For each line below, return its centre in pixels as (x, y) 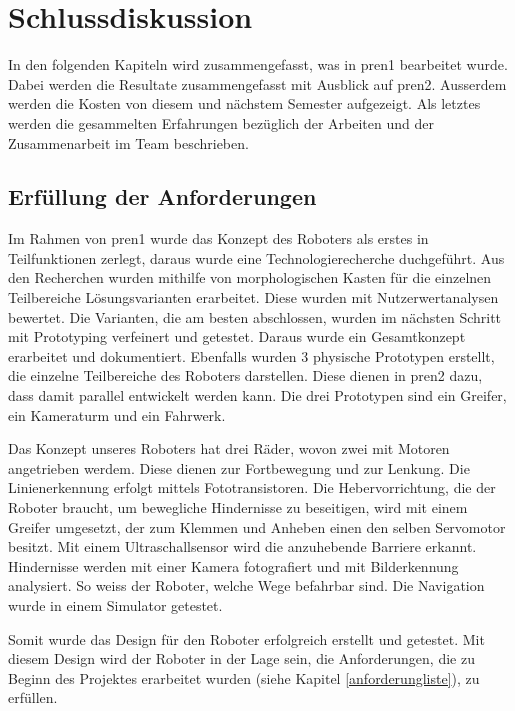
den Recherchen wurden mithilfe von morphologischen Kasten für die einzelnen (250, 277)
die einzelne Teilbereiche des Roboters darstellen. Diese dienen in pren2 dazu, (245, 375)
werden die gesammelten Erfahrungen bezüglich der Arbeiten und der (221, 122)
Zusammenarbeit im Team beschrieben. (128, 142)
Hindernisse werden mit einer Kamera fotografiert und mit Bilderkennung (233, 565)
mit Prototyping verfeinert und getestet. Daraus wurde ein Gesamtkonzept (237, 336)
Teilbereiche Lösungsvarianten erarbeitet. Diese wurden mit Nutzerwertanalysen (253, 297)
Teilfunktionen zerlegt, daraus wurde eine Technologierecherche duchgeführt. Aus (256, 257)
